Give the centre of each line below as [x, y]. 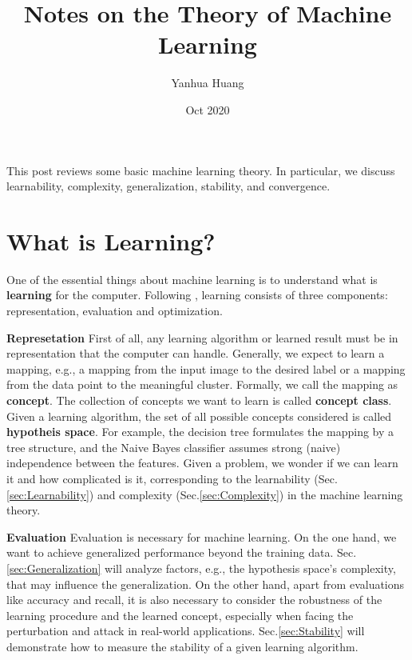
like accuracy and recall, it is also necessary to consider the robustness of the [194, 600]
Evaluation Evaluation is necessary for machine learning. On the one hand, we [202, 536]
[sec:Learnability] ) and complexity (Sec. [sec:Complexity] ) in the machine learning [205, 494]
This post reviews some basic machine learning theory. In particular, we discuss [201, 170]
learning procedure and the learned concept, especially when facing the [180, 615]
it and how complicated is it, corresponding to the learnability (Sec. [172, 478]
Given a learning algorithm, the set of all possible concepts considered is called [199, 416]
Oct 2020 [208, 109]
